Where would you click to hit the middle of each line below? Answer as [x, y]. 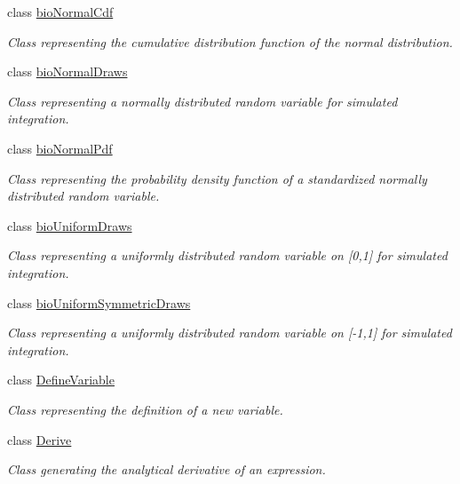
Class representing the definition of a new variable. [145, 409]
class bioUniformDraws [70, 225]
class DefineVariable [61, 380]
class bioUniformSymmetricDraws [99, 302]
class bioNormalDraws [67, 71]
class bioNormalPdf [60, 148]
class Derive [40, 439]
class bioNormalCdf [60, 12]
